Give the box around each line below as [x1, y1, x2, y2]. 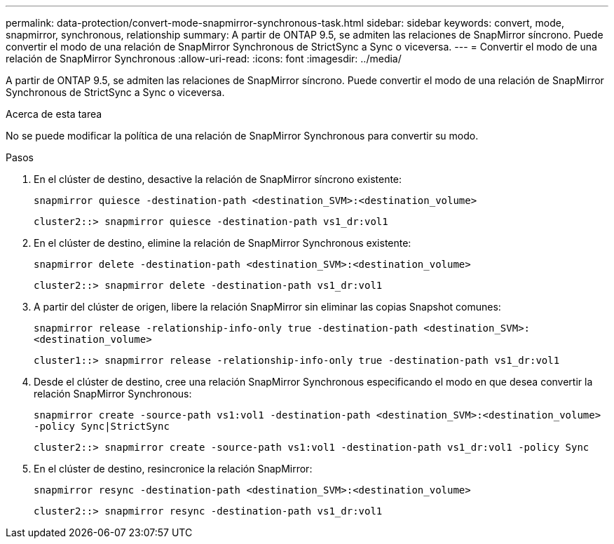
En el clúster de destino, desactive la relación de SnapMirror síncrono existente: [34, 173, 402, 185]
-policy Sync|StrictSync [34, 421, 170, 432]
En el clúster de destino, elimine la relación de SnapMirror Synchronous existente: [34, 237, 411, 249]
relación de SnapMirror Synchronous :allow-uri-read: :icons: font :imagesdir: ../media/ [6, 53, 402, 64]
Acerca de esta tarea [6, 108, 102, 120]
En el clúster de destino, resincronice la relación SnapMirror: [34, 463, 313, 475]
